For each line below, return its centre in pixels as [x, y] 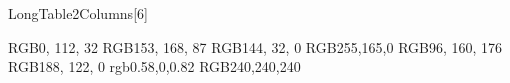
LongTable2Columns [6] [78, 13]
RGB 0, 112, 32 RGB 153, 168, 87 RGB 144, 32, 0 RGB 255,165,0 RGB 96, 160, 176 [255, 46]
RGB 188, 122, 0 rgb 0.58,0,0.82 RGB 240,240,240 [154, 66]
